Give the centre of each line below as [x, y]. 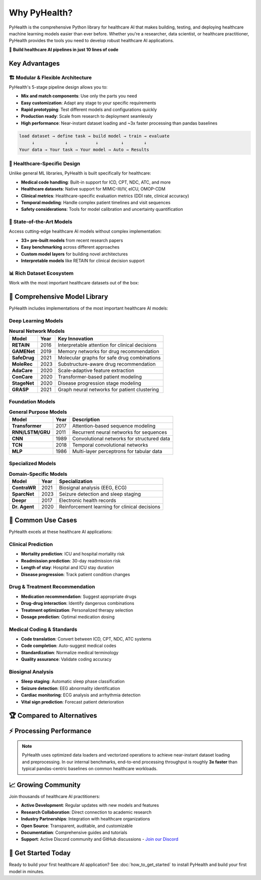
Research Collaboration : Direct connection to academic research [86, 812]
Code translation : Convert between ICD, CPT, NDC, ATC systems [86, 639]
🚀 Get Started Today [40, 853]
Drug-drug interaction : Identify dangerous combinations [78, 603]
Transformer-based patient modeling [100, 377]
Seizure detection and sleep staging [100, 494]
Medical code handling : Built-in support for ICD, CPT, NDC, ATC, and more [96, 182]
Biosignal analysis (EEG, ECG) [93, 487]
